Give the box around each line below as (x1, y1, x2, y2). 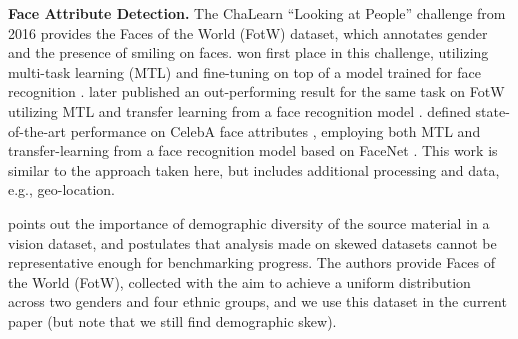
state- (475, 100, 510, 121)
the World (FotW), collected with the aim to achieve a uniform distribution (8, 271, 471, 292)
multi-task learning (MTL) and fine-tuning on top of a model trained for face (8, 61, 481, 82)
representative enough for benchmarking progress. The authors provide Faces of (8, 252, 496, 273)
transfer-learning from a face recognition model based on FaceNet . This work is (8, 140, 498, 161)
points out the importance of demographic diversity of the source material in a (8, 212, 490, 233)
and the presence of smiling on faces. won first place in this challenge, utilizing (8, 42, 489, 63)
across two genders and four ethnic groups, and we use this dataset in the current (8, 291, 507, 312)
